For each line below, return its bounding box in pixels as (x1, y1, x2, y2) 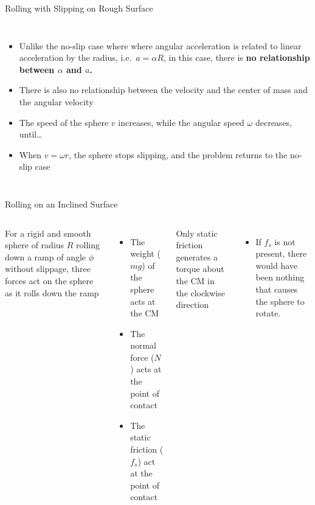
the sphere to (255, 294, 305, 307)
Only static (176, 226, 218, 239)
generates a (176, 250, 218, 263)
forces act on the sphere (5, 274, 94, 287)
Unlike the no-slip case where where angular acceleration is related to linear (19, 39, 302, 52)
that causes (255, 282, 298, 295)
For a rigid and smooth (5, 226, 91, 239)
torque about (176, 262, 224, 275)
